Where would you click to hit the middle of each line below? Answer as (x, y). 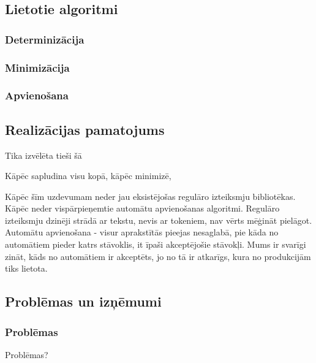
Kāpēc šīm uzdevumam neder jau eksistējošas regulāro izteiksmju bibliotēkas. (150, 196)
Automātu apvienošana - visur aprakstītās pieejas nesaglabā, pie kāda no (142, 232)
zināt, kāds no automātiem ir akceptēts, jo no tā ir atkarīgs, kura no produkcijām (158, 256)
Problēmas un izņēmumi (83, 301)
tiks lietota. (26, 268)
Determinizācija (45, 39)
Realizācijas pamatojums (85, 129)
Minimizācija (37, 67)
